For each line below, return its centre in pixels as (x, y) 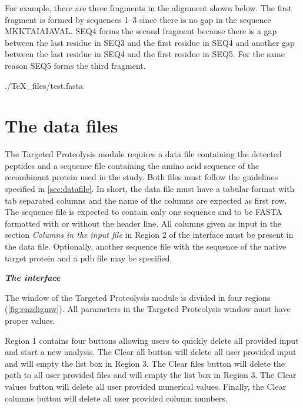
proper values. (30, 320)
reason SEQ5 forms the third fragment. (75, 65)
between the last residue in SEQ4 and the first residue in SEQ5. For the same (145, 54)
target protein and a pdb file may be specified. (89, 258)
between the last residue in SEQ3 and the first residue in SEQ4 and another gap (150, 42)
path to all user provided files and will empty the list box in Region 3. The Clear (151, 375)
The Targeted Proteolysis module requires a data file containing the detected (143, 154)
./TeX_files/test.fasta (44, 85)
